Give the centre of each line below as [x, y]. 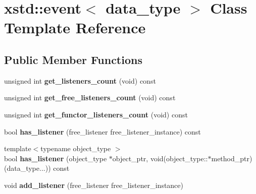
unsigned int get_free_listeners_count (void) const [90, 98]
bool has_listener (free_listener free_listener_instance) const [103, 131]
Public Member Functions [73, 59]
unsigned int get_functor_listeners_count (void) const [96, 114]
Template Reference [75, 27]
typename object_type [76, 148]
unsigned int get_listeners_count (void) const [80, 80]
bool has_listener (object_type [56, 158]
